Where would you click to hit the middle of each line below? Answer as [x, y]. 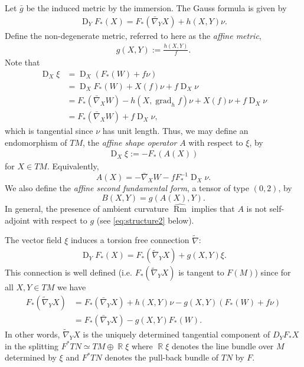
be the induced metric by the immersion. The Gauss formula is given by [156, 8]
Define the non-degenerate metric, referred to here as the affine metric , [133, 35]
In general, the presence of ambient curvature [87, 209]
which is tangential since [49, 131]
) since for [273, 272]
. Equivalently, [73, 166]
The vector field [33, 240]
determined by [31, 357]
